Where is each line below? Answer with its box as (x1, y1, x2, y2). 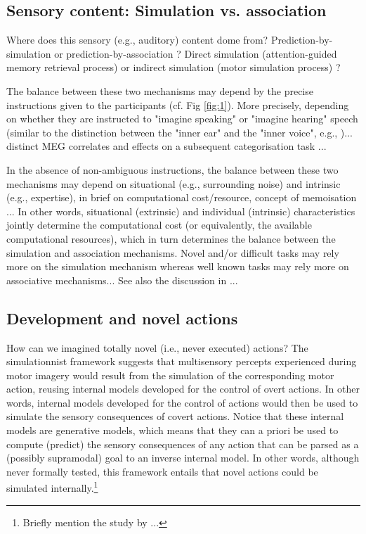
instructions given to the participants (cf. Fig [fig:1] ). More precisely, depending (6, 97, 349, 112)
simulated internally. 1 (6, 478, 98, 495)
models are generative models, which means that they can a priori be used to (6, 423, 339, 438)
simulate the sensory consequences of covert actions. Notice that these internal (6, 409, 344, 424)
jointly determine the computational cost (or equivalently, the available (6, 217, 312, 232)
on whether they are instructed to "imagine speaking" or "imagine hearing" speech (6, 111, 358, 126)
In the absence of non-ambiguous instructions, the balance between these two (6, 162, 339, 177)
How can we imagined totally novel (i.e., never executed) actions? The (6, 340, 308, 355)
